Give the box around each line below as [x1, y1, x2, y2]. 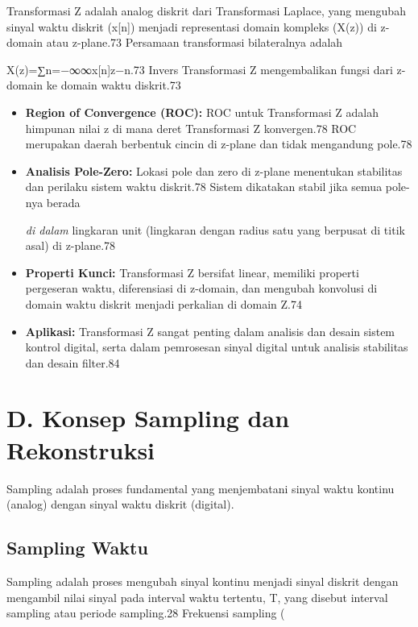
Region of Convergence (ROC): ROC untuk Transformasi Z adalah [25, 103, 379, 120]
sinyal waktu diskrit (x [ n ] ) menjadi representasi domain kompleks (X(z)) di [6, 18, 377, 35]
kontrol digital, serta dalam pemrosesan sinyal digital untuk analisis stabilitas [25, 338, 408, 355]
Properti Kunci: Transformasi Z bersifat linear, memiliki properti [25, 264, 359, 280]
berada [46, 193, 81, 210]
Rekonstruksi [6, 433, 155, 466]
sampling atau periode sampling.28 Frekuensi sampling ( [6, 604, 285, 621]
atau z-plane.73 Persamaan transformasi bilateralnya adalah [46, 34, 343, 51]
